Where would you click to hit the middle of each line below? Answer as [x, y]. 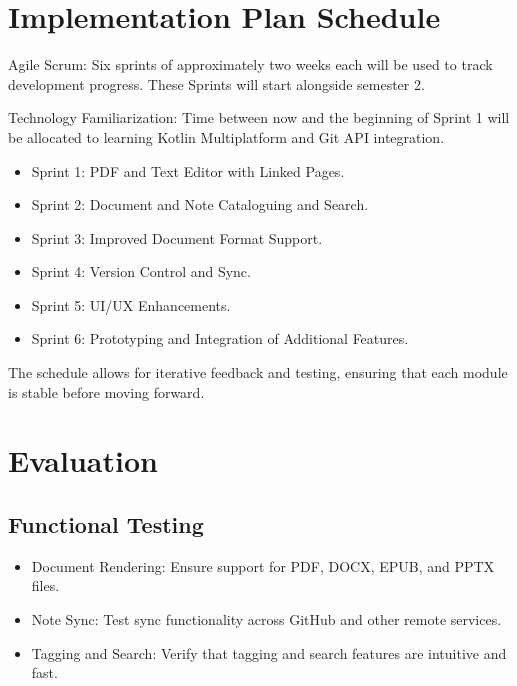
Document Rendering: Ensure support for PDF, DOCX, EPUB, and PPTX [263, 565]
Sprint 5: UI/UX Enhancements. [131, 304]
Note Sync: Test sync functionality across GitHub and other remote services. [266, 619]
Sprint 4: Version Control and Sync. [141, 271]
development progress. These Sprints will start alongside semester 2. [216, 83]
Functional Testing [106, 524]
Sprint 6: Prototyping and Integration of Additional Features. [220, 338]
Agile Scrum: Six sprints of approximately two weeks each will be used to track [250, 64]
